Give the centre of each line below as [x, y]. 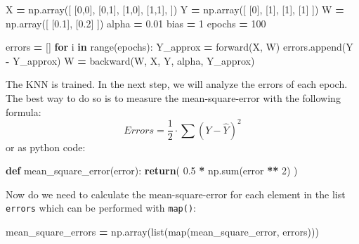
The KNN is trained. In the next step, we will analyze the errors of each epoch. [177, 84]
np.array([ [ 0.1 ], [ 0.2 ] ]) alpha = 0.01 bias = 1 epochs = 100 [136, 23]
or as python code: [46, 147]
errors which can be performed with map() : [101, 208]
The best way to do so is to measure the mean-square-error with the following [173, 97]
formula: [24, 111]
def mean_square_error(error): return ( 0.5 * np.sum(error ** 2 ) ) [152, 171]
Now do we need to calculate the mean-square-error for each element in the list [176, 194]
